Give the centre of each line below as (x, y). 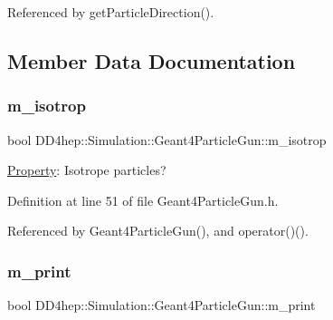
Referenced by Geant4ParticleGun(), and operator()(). (158, 231)
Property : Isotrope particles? (87, 170)
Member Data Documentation (152, 60)
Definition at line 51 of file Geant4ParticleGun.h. (143, 200)
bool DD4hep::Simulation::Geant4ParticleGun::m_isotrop (167, 139)
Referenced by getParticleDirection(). (111, 12)
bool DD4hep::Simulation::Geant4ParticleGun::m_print (162, 305)
